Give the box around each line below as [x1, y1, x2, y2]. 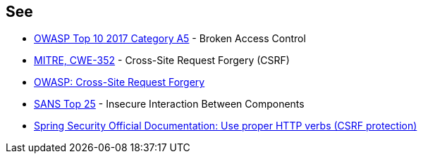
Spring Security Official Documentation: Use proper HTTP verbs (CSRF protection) [34, 120, 417, 132]
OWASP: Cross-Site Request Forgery [34, 76, 205, 89]
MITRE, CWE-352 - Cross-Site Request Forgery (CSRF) [34, 54, 290, 67]
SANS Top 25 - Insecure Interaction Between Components [34, 98, 305, 110]
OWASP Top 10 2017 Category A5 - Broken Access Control [34, 32, 306, 45]
